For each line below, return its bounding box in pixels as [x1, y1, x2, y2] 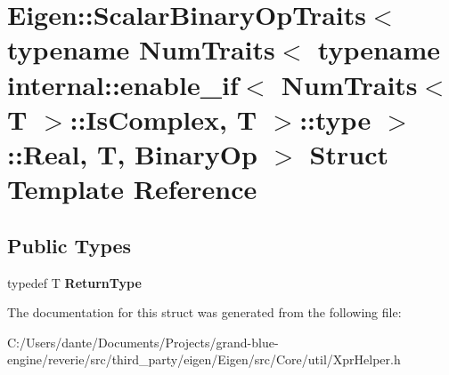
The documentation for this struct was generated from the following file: [7, 303, 402, 322]
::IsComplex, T [69, 100, 257, 137]
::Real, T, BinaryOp [7, 135, 257, 172]
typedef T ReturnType [7, 273, 142, 291]
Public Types [7, 231, 132, 259]
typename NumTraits [7, 31, 275, 68]
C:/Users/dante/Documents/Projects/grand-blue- [7, 332, 279, 351]
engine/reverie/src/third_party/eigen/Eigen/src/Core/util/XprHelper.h [7, 350, 401, 369]
